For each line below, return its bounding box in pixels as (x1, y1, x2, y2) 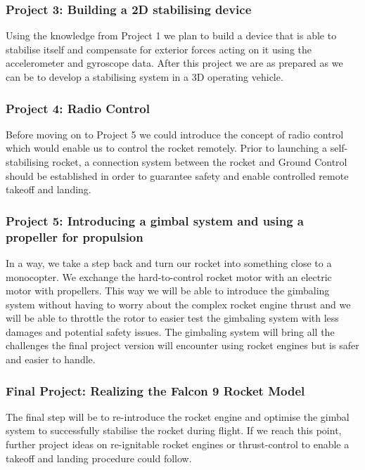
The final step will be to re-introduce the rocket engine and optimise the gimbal (6, 409, 350, 424)
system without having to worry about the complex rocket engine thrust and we (6, 296, 351, 311)
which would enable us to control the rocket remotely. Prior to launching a (6, 141, 328, 155)
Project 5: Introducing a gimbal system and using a (6, 211, 305, 229)
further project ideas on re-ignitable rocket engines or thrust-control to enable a (6, 437, 350, 452)
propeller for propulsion (6, 228, 143, 245)
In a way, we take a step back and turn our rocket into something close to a (6, 255, 332, 270)
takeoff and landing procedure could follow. (6, 450, 192, 465)
